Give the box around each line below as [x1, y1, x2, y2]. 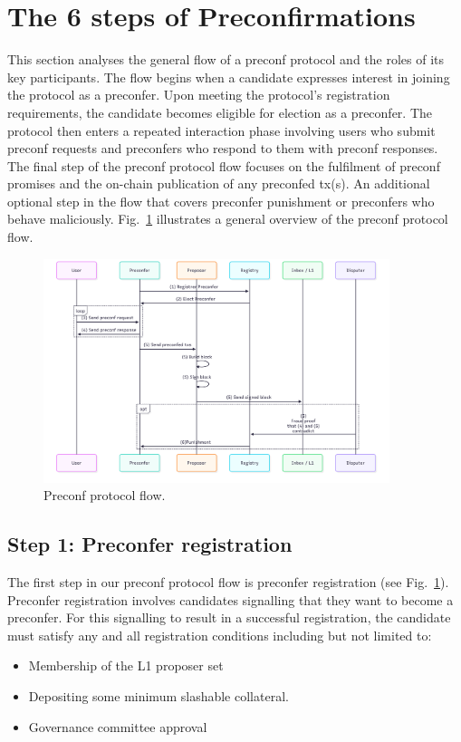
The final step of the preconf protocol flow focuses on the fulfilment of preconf [7, 156, 440, 175]
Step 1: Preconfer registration [7, 530, 293, 558]
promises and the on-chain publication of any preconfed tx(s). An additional [7, 174, 430, 193]
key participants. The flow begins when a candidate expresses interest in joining [7, 67, 450, 86]
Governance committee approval [28, 717, 207, 736]
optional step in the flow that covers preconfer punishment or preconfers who [7, 191, 435, 210]
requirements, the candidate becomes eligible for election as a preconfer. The [7, 102, 432, 121]
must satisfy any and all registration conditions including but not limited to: [7, 625, 432, 644]
